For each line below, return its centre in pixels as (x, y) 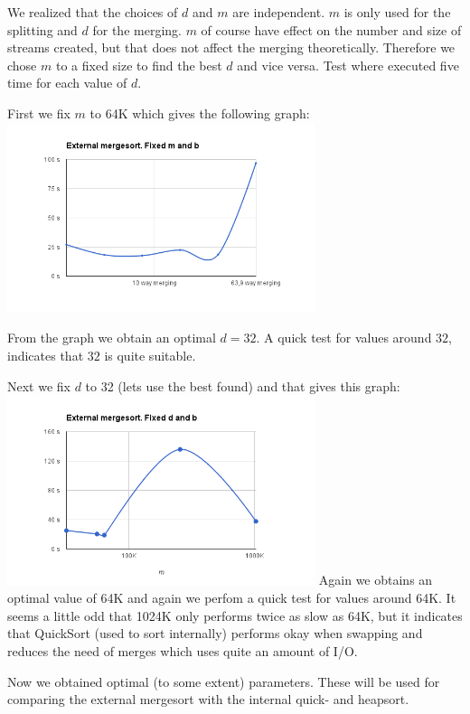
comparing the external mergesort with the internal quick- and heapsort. (208, 699)
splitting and (42, 29)
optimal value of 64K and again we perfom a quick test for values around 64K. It (232, 598)
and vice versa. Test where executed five (348, 65)
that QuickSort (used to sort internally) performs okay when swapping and (215, 633)
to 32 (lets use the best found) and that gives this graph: (243, 385)
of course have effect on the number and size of (331, 29)
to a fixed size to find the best (139, 65)
